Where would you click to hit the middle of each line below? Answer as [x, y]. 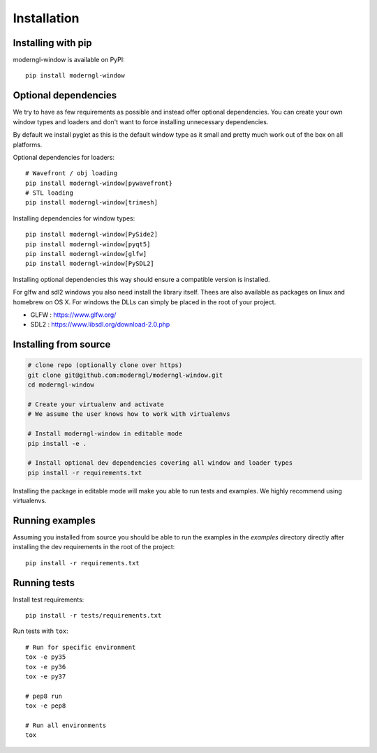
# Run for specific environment [81, 647]
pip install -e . [57, 443]
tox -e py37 [46, 677]
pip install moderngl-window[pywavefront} [99, 183]
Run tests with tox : [41, 631]
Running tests [44, 583]
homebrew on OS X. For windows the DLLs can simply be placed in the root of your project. [145, 302]
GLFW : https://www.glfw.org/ [73, 315]
